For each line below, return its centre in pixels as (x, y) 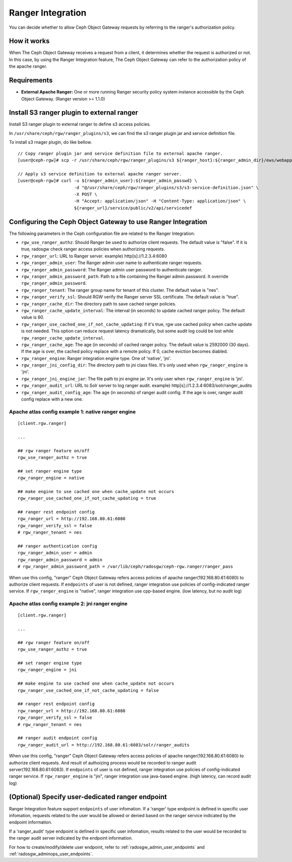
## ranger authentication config (57, 546)
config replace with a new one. (52, 399)
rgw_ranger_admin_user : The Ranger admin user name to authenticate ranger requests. (112, 263)
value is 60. (33, 317)
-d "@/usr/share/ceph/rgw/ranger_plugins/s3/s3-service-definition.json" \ (166, 187)
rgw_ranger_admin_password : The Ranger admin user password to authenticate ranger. (112, 269)
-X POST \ (85, 194)
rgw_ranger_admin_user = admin (55, 553)
